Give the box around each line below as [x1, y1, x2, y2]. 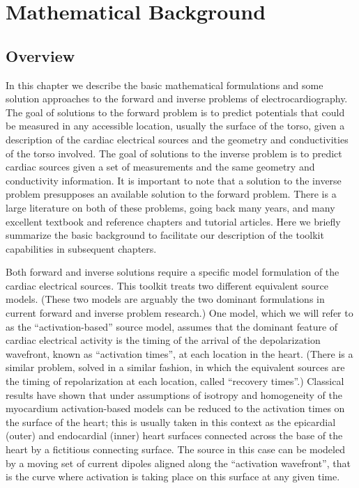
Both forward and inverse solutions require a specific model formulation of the [6, 265, 339, 279]
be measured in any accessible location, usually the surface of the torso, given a [6, 118, 345, 133]
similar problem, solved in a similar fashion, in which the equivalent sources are [6, 360, 345, 375]
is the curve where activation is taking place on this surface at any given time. [6, 469, 340, 484]
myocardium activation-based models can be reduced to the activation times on [6, 401, 345, 416]
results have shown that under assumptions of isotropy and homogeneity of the [6, 387, 342, 402]
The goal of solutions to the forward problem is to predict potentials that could [6, 104, 345, 119]
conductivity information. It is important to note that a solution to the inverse [6, 173, 342, 187]
